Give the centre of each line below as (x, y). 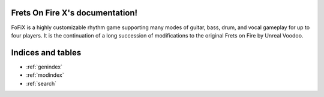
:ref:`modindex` (45, 75)
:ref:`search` (41, 83)
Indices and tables (46, 53)
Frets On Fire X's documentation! (74, 13)
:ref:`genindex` (44, 67)
